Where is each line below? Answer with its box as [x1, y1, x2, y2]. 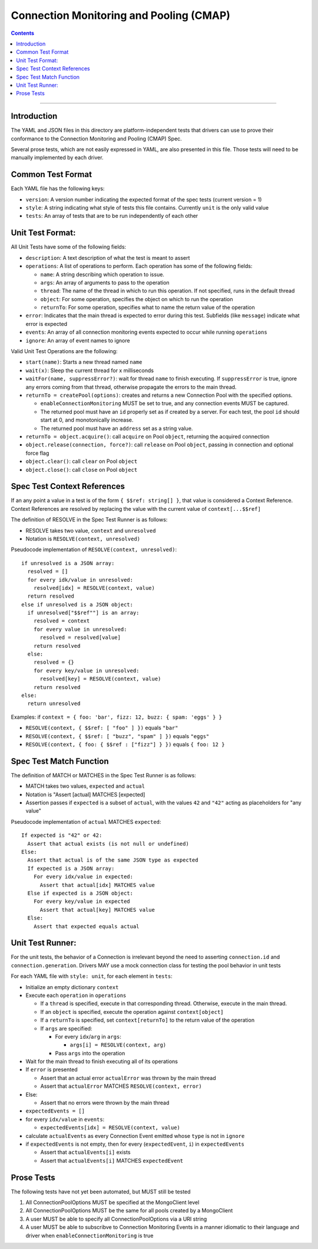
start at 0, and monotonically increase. [40, 416, 134, 423]
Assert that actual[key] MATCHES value [39, 906, 155, 913]
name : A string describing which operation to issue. [40, 270, 165, 278]
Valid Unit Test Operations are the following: [11, 348, 118, 355]
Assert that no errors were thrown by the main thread [40, 1099, 170, 1107]
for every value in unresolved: [33, 626, 127, 632]
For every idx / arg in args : [55, 1033, 122, 1040]
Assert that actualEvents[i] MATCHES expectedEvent [40, 1157, 184, 1164]
